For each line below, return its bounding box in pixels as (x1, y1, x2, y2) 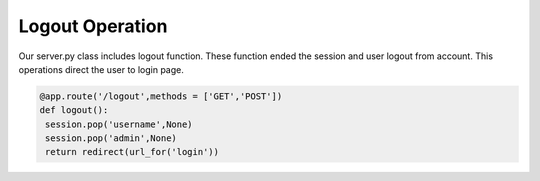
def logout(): (39, 105, 109, 116)
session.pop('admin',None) (45, 133, 177, 144)
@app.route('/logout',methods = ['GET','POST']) (39, 90, 283, 102)
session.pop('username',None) (45, 118, 194, 130)
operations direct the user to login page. (18, 63, 184, 75)
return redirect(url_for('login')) (45, 146, 220, 158)
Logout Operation (18, 15, 168, 37)
